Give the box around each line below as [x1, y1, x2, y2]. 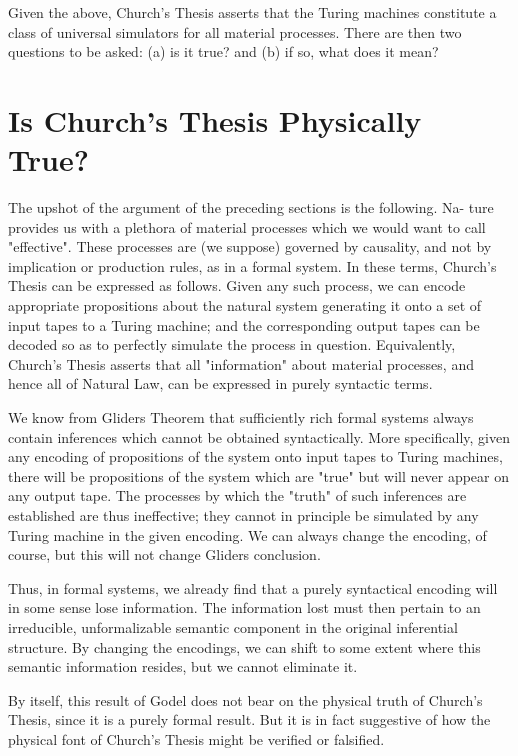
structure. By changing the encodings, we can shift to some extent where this [8, 636, 481, 657]
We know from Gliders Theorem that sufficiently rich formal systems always [8, 407, 474, 428]
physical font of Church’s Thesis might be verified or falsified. [8, 728, 385, 749]
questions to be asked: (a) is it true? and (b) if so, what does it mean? [8, 41, 439, 62]
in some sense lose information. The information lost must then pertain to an [8, 597, 481, 618]
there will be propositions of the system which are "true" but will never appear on [8, 465, 510, 486]
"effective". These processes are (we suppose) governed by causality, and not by [8, 236, 492, 257]
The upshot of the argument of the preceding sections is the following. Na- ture [8, 197, 494, 218]
